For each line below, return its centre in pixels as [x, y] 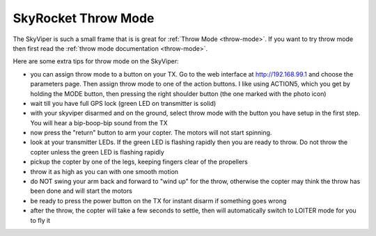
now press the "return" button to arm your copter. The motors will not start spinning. [151, 133]
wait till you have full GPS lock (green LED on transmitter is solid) [123, 103]
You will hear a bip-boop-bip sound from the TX [99, 123]
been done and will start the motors [81, 191]
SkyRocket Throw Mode [84, 18]
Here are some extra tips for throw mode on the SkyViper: [96, 61]
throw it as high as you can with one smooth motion [104, 171]
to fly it [40, 220]
